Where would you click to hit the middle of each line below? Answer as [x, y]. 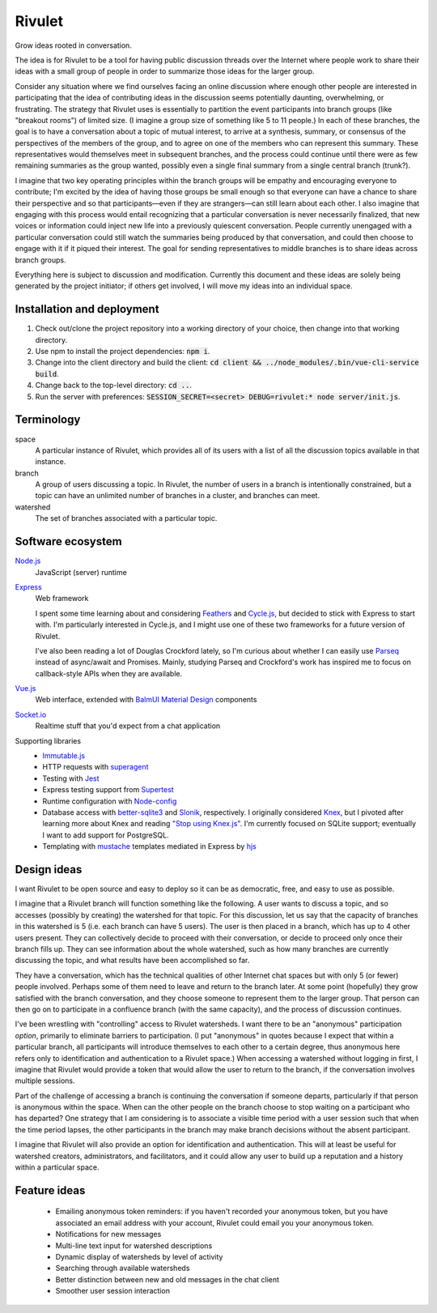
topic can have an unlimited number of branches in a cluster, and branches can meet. [177, 496]
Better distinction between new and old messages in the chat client [167, 1279]
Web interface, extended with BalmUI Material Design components [146, 700]
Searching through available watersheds [123, 1268]
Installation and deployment [87, 309]
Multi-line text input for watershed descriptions [134, 1245]
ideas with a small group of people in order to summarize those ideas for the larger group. [165, 71]
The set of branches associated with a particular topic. [126, 518]
